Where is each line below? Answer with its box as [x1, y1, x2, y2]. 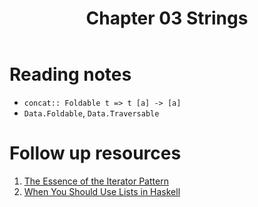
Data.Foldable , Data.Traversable [23, 107, 160, 119]
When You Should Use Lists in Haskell [23, 185, 181, 197]
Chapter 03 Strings [85, 7, 249, 30]
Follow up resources [9, 142, 182, 165]
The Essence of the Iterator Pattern [23, 175, 169, 187]
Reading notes [9, 63, 132, 86]
